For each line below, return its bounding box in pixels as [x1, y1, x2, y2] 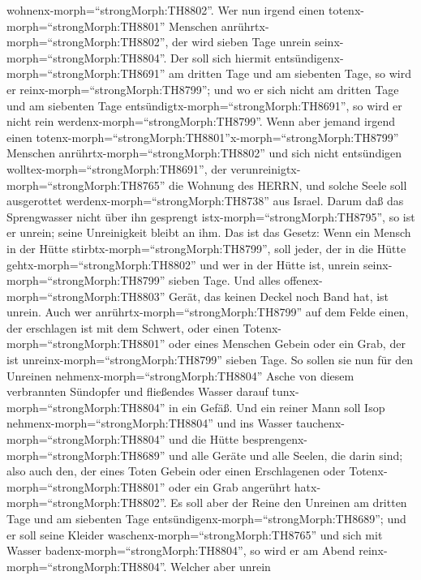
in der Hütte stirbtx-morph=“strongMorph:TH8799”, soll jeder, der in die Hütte [6, 239, 406, 256]
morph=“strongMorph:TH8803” [6, 287, 165, 304]
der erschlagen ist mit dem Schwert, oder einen [6, 319, 239, 336]
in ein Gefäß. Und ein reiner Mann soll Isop [169, 398, 385, 415]
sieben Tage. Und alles [169, 272, 281, 289]
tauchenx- [296, 415, 346, 432]
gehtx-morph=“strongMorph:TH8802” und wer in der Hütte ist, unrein [6, 256, 360, 273]
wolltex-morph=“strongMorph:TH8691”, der [6, 160, 227, 177]
